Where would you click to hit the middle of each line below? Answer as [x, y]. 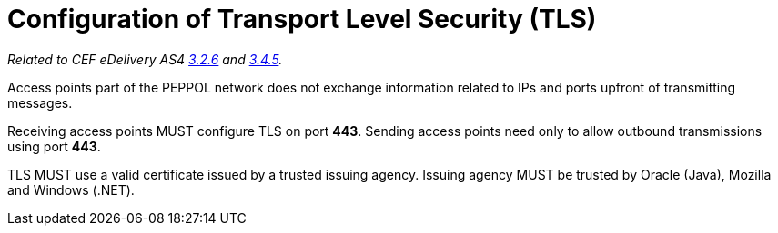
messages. [40, 102]
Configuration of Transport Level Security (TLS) [302, 19]
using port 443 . [54, 146]
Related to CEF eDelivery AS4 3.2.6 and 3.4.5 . [145, 59]
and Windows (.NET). [71, 189]
